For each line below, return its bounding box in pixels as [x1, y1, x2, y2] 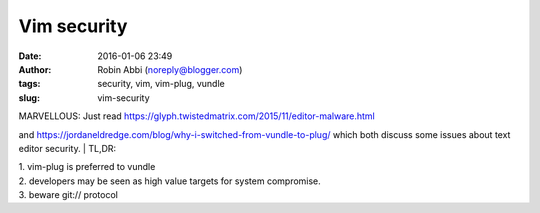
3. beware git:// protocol [18, 189, 119, 201]
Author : [18, 63, 52, 75]
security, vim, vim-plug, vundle [97, 78, 225, 90]
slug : [18, 91, 40, 104]
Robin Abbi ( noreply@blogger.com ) [97, 63, 243, 75]
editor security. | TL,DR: [18, 142, 117, 154]
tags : [18, 78, 41, 90]
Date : [18, 50, 42, 62]
